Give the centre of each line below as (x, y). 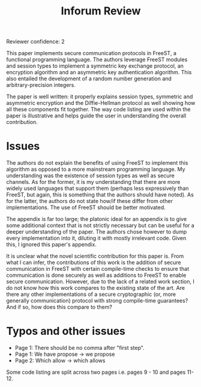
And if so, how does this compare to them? (59, 307)
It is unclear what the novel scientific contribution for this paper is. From (95, 256)
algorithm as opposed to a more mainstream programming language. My (96, 170)
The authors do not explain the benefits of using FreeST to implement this (97, 163)
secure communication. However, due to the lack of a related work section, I (100, 282)
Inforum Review (101, 11)
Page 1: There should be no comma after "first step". (80, 348)
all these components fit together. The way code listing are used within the (98, 110)
